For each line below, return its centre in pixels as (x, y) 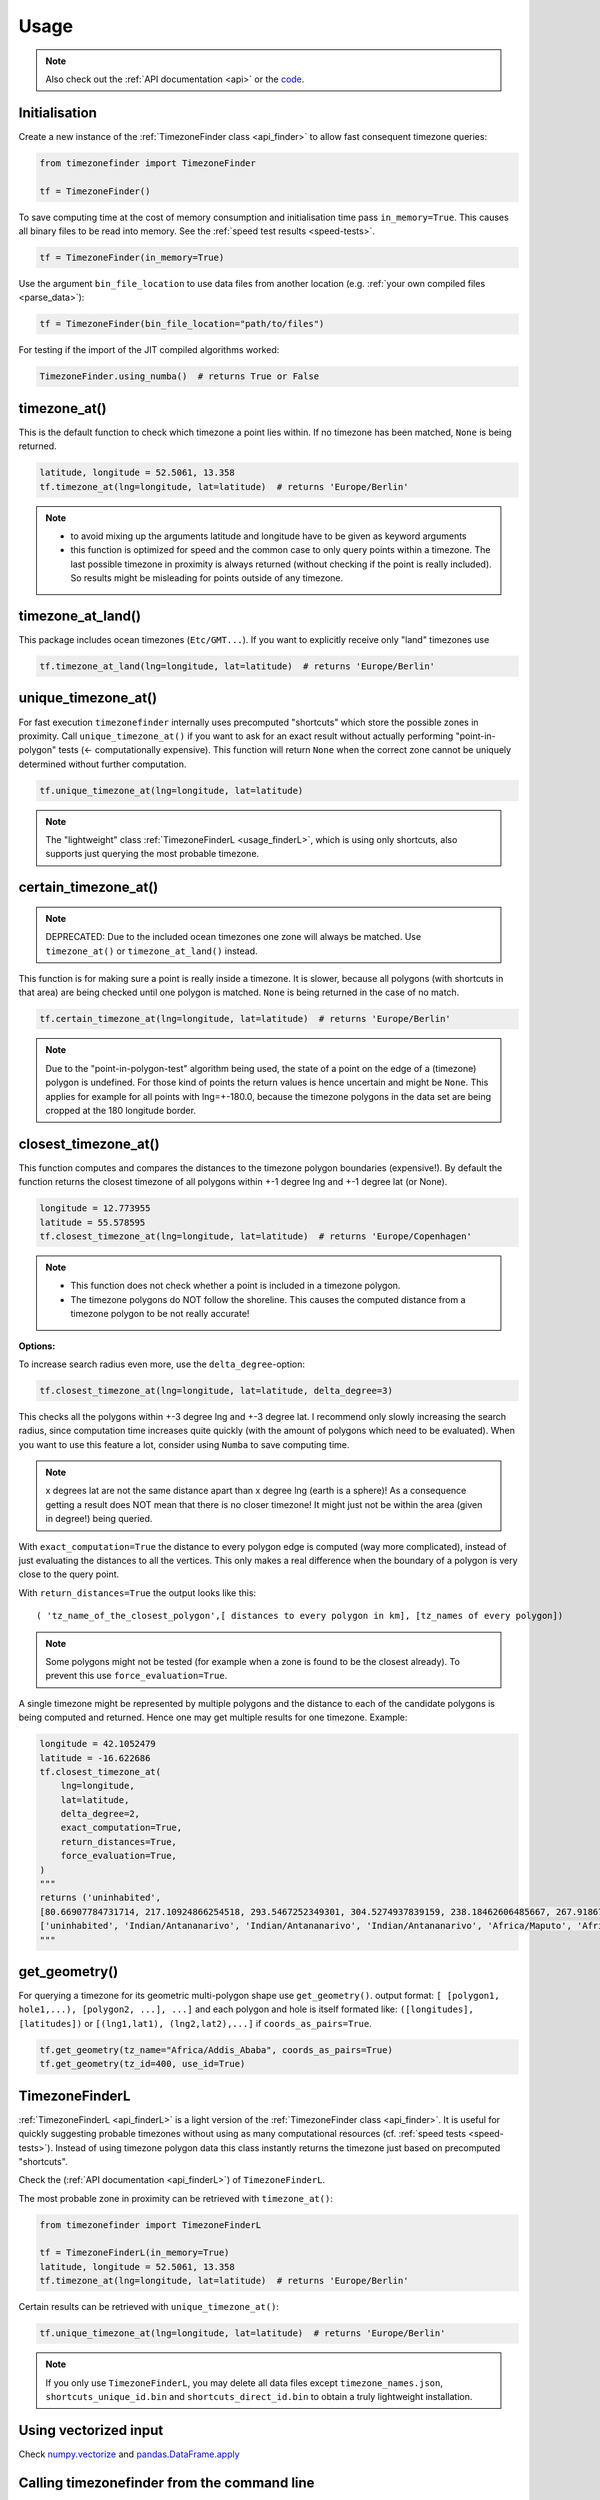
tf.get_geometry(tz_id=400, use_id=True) (142, 2064)
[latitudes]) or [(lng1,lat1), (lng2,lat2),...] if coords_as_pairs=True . (195, 2023)
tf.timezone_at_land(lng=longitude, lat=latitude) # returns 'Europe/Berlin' (237, 666)
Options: (37, 1346)
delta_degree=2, (100, 1814)
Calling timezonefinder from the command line (166, 2482)
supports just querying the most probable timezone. (152, 854)
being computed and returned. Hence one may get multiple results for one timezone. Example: (213, 1717)
